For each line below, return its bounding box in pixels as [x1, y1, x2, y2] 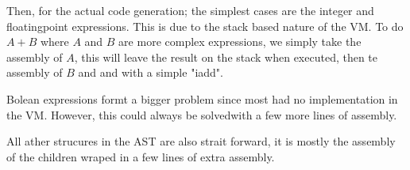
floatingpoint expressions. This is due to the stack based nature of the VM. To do [6, 17, 404, 34]
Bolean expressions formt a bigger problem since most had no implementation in [6, 90, 398, 107]
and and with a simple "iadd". [78, 64, 223, 81]
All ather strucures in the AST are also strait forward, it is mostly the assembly [6, 133, 396, 149]
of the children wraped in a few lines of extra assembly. [6, 148, 275, 164]
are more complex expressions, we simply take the [118, 33, 362, 50]
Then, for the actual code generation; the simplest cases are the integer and [6, 2, 374, 18]
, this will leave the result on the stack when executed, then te [74, 48, 378, 65]
